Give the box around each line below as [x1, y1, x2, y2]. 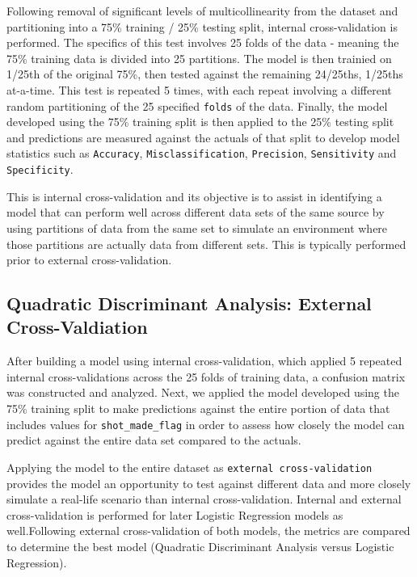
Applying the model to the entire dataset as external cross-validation [6, 458, 373, 475]
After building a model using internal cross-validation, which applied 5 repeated [6, 352, 402, 369]
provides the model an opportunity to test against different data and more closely [6, 474, 411, 491]
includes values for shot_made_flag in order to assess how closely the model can [6, 415, 405, 432]
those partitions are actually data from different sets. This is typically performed [6, 235, 406, 252]
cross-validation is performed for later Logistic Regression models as [6, 506, 343, 523]
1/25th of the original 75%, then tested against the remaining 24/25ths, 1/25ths [6, 65, 403, 82]
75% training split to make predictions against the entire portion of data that [6, 400, 390, 417]
